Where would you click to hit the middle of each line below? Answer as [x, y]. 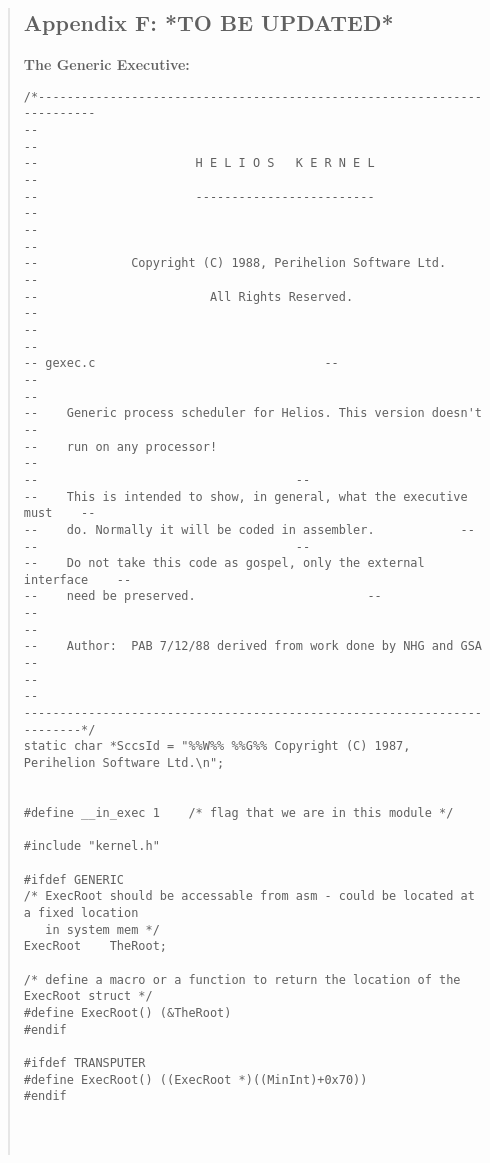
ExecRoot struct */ [88, 996]
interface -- [77, 579]
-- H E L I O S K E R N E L [199, 163]
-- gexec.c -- [181, 363]
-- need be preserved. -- [202, 596]
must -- [59, 513]
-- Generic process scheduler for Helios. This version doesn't [252, 413]
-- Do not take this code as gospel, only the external [224, 563]
